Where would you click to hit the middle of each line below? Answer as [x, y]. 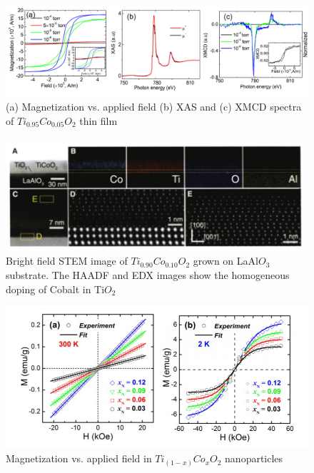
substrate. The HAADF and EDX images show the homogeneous [148, 275]
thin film [98, 120]
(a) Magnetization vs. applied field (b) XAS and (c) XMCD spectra [154, 107]
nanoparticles [254, 458]
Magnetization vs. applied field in [79, 458]
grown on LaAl [226, 261]
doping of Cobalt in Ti [55, 289]
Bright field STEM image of [67, 261]
